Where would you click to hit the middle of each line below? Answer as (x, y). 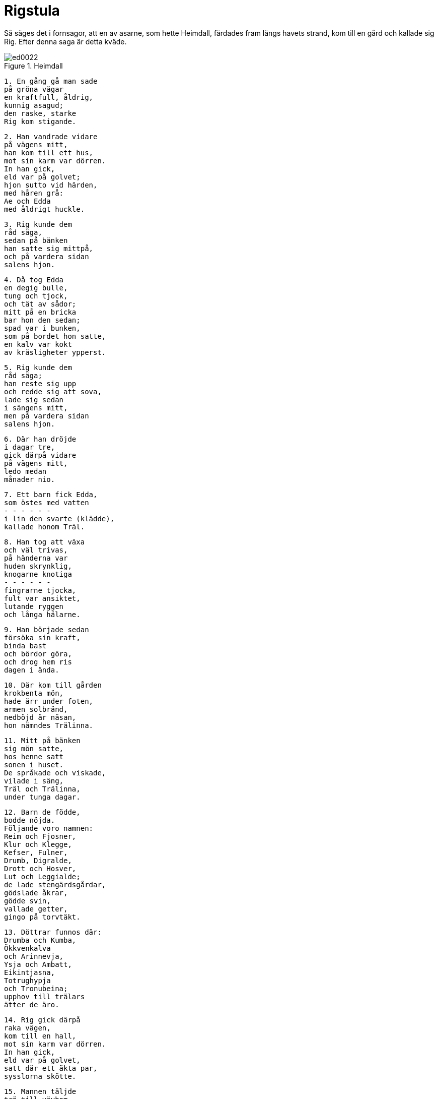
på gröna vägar (34, 89)
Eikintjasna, (30, 972)
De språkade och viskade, (55, 773)
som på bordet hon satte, (55, 336)
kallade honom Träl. (45, 527)
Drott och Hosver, (40, 868)
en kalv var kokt (38, 344)
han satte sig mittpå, (49, 248)
